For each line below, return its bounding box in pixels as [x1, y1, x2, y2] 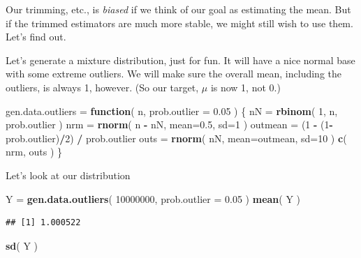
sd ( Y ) [6, 238, 38, 252]
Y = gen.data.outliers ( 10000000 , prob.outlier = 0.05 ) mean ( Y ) [6, 191, 301, 206]
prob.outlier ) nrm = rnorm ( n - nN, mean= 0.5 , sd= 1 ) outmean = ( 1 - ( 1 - [6, 117, 333, 132]
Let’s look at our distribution [6, 167, 131, 182]
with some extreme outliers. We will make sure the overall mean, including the [6, 66, 342, 81]
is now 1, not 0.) [210, 79, 281, 94]
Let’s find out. [6, 29, 66, 44]
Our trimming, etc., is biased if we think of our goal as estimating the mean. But [6, 2, 351, 16]
